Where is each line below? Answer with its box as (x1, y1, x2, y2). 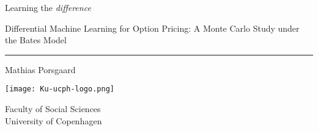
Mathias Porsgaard (5, 63, 76, 76)
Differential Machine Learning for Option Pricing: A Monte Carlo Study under (5, 21, 300, 34)
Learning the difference (5, 1, 91, 13)
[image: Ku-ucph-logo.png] (5, 85, 114, 94)
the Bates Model (5, 34, 67, 46)
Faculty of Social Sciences (5, 102, 101, 115)
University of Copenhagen (5, 114, 102, 127)
